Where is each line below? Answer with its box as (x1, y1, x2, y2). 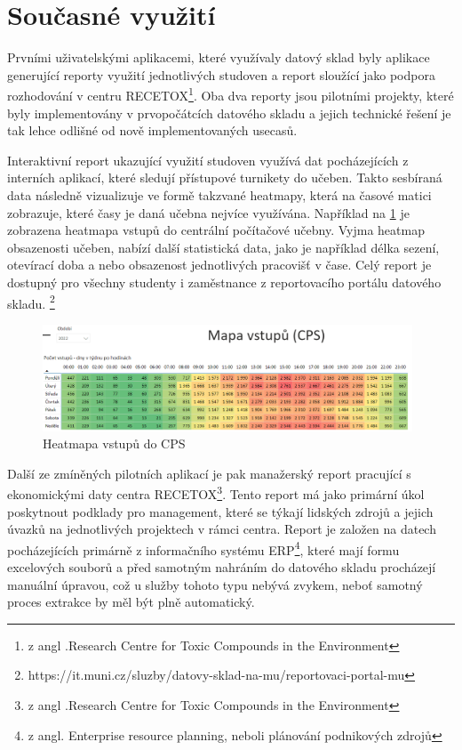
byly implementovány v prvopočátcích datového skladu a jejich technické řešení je (7, 103, 451, 122)
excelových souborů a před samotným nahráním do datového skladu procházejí (7, 557, 436, 576)
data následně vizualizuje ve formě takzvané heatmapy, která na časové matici (7, 185, 432, 204)
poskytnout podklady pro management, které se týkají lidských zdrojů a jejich (7, 502, 434, 520)
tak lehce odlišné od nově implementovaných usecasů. (7, 121, 298, 140)
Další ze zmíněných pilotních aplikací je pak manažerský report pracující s (7, 464, 411, 482)
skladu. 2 (7, 291, 55, 312)
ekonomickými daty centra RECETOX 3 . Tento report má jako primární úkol (7, 482, 425, 503)
